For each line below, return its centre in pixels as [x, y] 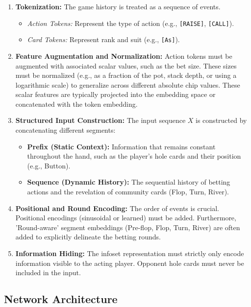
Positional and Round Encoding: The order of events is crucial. [117, 208]
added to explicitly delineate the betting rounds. [88, 237]
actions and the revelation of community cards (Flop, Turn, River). [128, 192]
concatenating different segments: [65, 130]
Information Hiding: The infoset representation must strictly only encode [130, 253]
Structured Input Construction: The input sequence [100, 120]
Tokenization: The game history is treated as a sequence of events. [118, 6]
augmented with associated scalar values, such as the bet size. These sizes [126, 65]
